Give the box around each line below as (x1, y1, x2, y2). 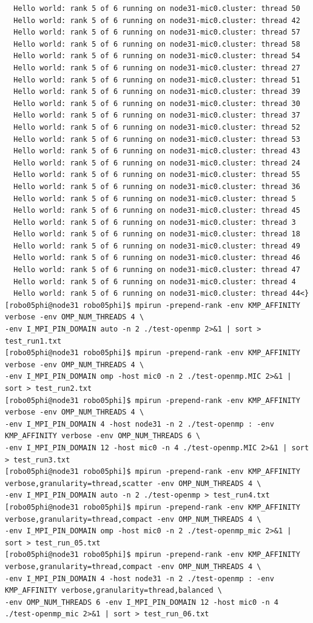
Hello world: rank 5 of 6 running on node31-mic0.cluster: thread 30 (13, 99, 300, 108)
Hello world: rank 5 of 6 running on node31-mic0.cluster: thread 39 (13, 87, 300, 96)
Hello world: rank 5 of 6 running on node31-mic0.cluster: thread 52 (13, 122, 300, 132)
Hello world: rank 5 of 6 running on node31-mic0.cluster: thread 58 (13, 39, 300, 48)
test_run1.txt (5, 336, 62, 345)
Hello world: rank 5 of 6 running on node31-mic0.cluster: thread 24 (13, 158, 300, 167)
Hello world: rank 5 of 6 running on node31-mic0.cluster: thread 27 (13, 63, 300, 72)
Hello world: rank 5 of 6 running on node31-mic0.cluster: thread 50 (13, 4, 300, 13)
